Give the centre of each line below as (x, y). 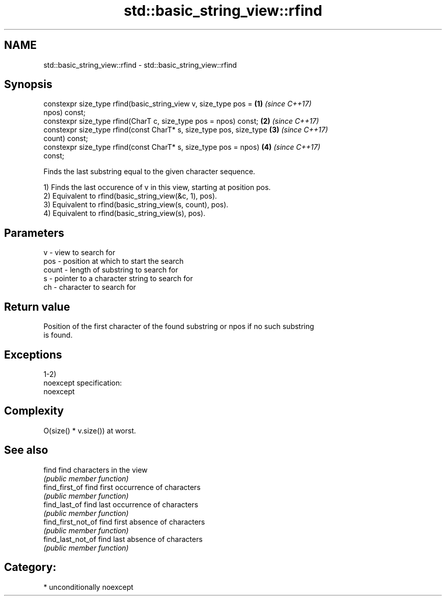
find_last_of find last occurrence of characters (121, 504)
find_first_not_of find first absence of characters (124, 522)
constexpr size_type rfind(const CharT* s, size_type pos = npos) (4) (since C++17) (182, 147)
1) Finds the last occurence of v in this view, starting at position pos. (157, 187)
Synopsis (28, 85)
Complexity (34, 411)
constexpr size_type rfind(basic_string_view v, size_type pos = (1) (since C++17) (177, 104)
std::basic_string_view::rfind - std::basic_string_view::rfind (140, 65)
